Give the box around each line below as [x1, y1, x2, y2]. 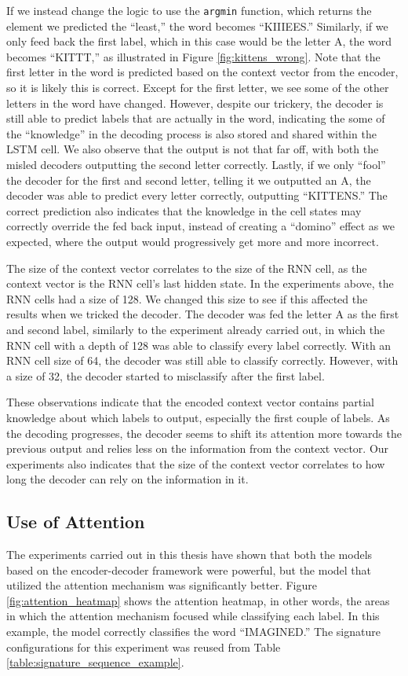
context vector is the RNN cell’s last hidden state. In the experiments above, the [6, 275, 394, 292]
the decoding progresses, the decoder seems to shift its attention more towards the [6, 424, 402, 441]
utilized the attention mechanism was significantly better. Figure [6, 577, 318, 593]
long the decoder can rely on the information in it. [6, 471, 249, 487]
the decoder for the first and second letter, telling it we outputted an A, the [6, 171, 371, 188]
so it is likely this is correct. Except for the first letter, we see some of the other [6, 79, 389, 96]
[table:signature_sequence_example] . [6, 654, 184, 670]
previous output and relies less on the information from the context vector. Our [6, 440, 389, 457]
